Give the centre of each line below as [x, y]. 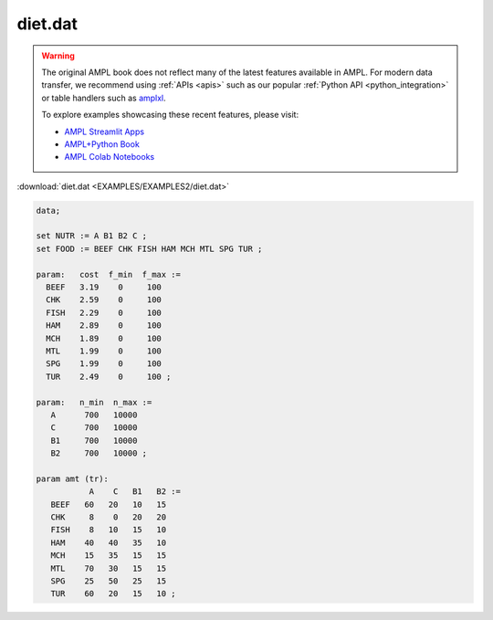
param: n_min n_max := [94, 402]
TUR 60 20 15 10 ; [114, 594]
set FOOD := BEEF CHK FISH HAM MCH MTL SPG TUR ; [149, 248]
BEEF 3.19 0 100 [104, 287]
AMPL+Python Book [102, 144]
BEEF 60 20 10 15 [109, 504]
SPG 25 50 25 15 [109, 581]
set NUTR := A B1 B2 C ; [92, 236]
